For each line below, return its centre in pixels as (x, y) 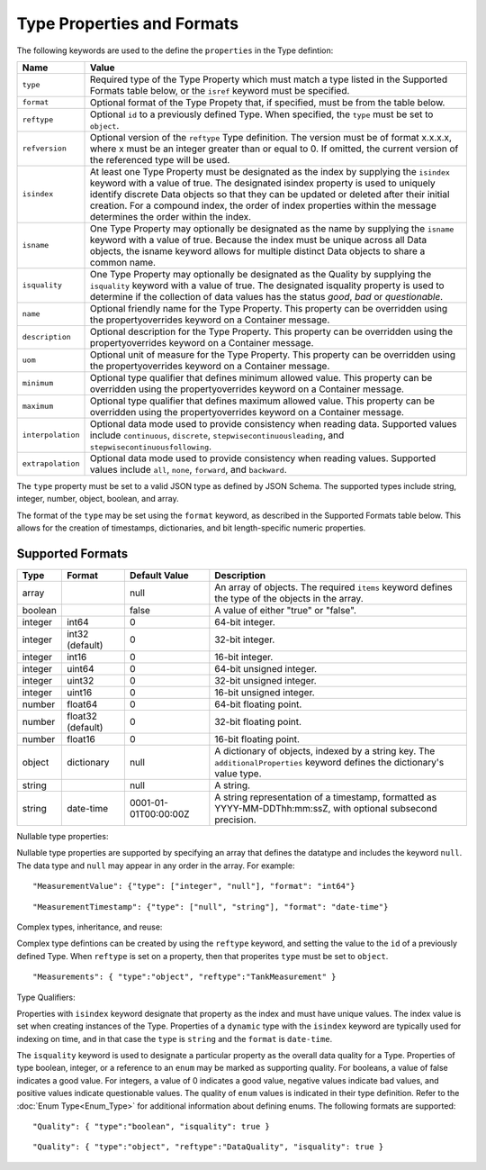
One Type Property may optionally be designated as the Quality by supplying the (261, 274)
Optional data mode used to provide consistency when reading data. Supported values (274, 423)
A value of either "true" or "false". (286, 611)
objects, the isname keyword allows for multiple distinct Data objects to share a (257, 250)
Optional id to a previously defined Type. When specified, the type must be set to (261, 114)
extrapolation (51, 464)
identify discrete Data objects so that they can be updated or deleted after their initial (270, 194)
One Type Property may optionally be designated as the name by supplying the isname (272, 228)
